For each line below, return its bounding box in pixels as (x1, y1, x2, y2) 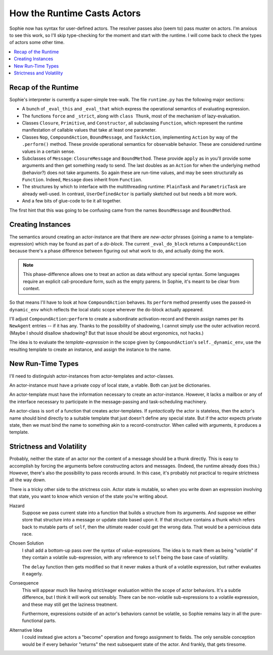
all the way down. (9, 477, 46, 483)
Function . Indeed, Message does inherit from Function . (22, 177, 143, 183)
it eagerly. (22, 571, 43, 577)
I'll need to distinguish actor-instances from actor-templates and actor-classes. (9, 373, 174, 379)
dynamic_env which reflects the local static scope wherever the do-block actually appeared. (9, 306, 204, 312)
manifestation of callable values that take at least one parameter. (22, 127, 157, 133)
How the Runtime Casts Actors (9, 8, 141, 19)
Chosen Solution (9, 540, 44, 546)
